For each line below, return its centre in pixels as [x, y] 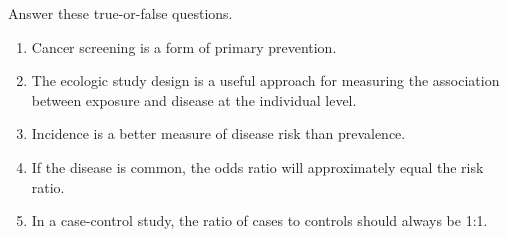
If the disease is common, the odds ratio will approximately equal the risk [257, 166]
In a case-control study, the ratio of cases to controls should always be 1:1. [259, 220]
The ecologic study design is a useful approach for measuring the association [265, 80]
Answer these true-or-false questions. [120, 13]
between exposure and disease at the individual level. [194, 99]
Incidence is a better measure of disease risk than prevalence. [218, 133]
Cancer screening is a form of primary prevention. [184, 46]
